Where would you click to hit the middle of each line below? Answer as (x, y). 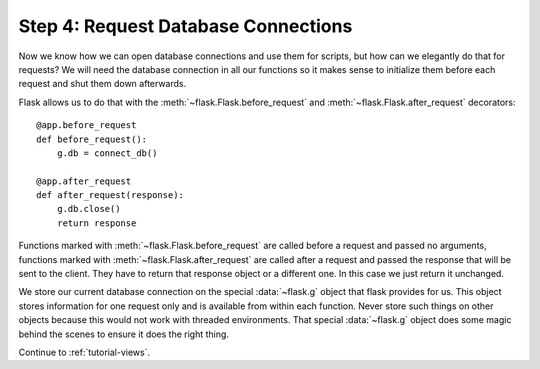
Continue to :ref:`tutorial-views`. (84, 352)
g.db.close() (88, 209)
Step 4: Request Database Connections (185, 26)
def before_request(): (92, 139)
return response (96, 223)
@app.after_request (84, 181)
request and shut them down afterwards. (102, 84)
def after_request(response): (110, 195)
